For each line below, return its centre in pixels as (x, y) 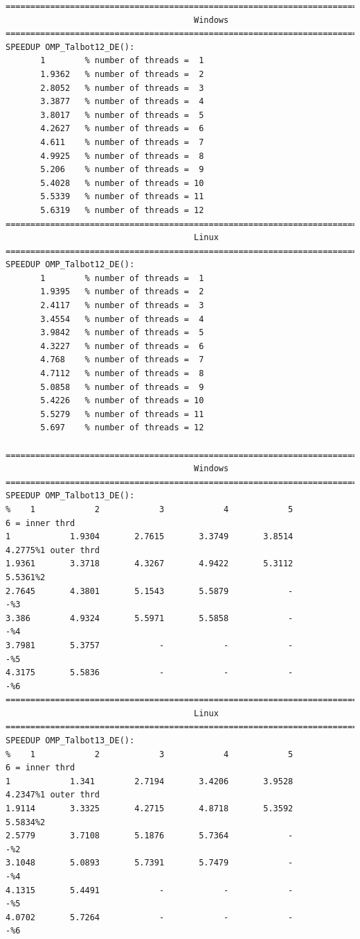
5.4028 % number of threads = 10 (122, 183)
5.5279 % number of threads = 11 (122, 414)
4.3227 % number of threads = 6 (122, 346)
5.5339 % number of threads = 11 (122, 197)
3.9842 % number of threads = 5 (122, 333)
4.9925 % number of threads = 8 (122, 156)
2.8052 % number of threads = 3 (122, 88)
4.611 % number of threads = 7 (122, 142)
